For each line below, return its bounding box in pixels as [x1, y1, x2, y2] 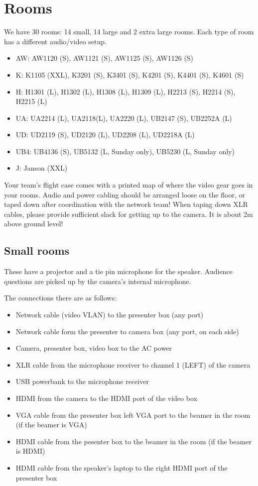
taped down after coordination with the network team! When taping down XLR [4, 199, 248, 209]
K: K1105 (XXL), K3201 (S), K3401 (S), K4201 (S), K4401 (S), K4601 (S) [15, 69, 244, 80]
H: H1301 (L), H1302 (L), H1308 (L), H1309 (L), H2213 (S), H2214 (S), [15, 86, 236, 97]
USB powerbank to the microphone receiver [15, 376, 149, 387]
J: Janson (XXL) [15, 163, 68, 173]
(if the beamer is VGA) [15, 419, 87, 430]
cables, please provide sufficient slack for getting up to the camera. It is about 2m [4, 208, 253, 219]
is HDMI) [15, 446, 45, 456]
